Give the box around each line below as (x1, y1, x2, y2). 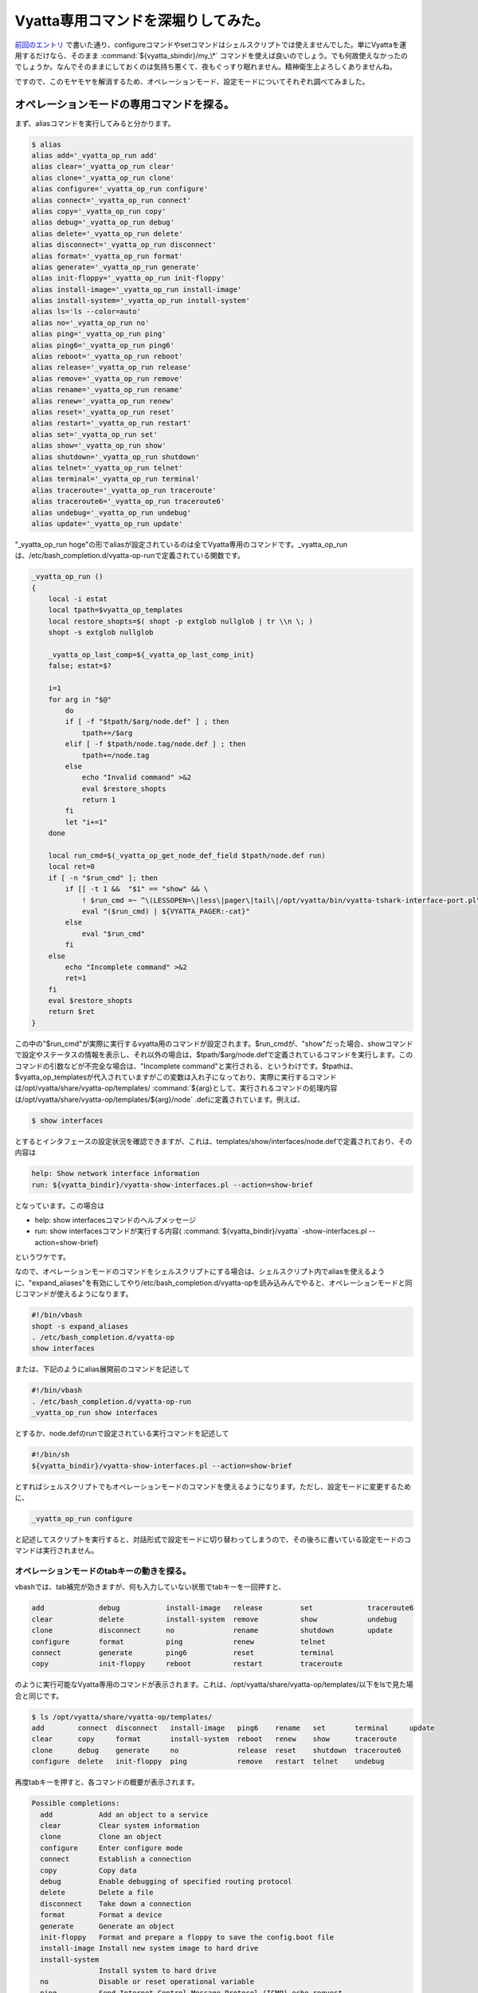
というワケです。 (14, 1252, 71, 1262)
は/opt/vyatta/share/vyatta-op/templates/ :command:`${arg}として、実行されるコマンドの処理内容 (14, 1083, 338, 1093)
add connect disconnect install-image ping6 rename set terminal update (31, 1724, 435, 1733)
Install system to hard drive (98, 1966, 217, 1975)
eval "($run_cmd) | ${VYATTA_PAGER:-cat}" (81, 906, 250, 916)
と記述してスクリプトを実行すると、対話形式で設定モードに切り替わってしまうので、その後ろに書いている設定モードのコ (14, 1535, 412, 1544)
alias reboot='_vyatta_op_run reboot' (31, 352, 183, 361)
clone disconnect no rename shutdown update (31, 1626, 394, 1635)
